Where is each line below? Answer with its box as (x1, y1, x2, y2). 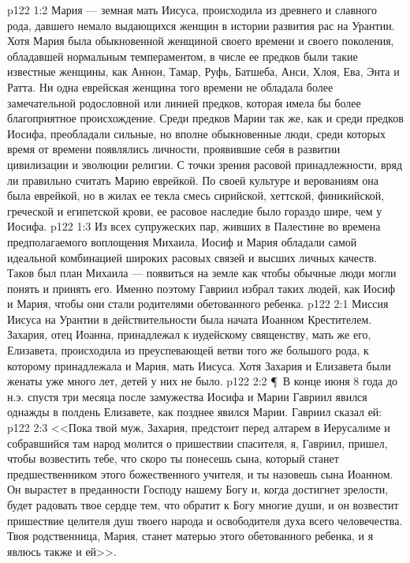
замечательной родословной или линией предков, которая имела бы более (7, 94, 361, 111)
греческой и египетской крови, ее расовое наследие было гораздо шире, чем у (7, 202, 382, 219)
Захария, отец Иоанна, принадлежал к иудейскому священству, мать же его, (7, 326, 371, 343)
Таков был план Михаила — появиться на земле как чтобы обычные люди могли (7, 265, 397, 281)
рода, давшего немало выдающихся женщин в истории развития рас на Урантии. (7, 17, 395, 33)
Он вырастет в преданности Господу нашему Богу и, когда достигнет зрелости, (7, 481, 389, 497)
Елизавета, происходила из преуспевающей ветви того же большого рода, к (7, 342, 369, 358)
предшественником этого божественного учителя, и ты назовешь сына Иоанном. (7, 465, 393, 482)
